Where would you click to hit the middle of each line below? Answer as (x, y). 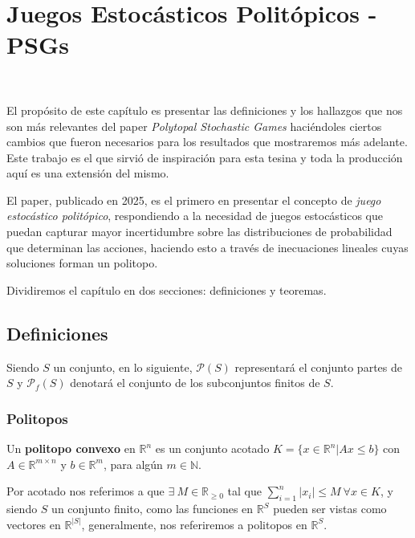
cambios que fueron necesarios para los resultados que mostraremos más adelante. (207, 142)
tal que (244, 491)
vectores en (34, 524)
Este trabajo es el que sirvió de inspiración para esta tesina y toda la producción (205, 157)
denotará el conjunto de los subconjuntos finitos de (195, 383)
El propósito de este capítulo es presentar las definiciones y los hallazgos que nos (205, 110)
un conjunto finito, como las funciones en (153, 509)
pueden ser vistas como (330, 509)
